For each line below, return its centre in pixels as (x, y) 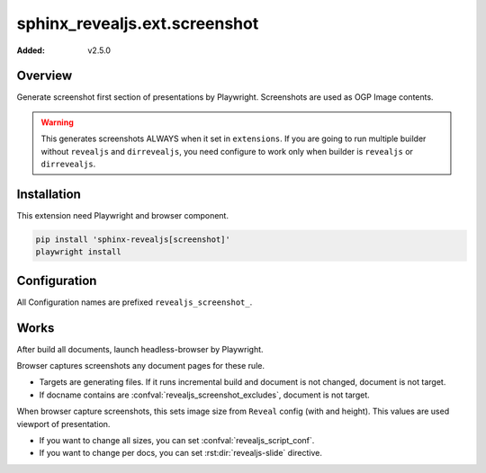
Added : (31, 50)
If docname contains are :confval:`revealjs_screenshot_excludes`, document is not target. (204, 395)
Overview (45, 76)
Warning (57, 122)
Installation (49, 194)
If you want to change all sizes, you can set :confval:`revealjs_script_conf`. (177, 441)
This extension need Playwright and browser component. (123, 215)
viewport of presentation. (63, 424)
